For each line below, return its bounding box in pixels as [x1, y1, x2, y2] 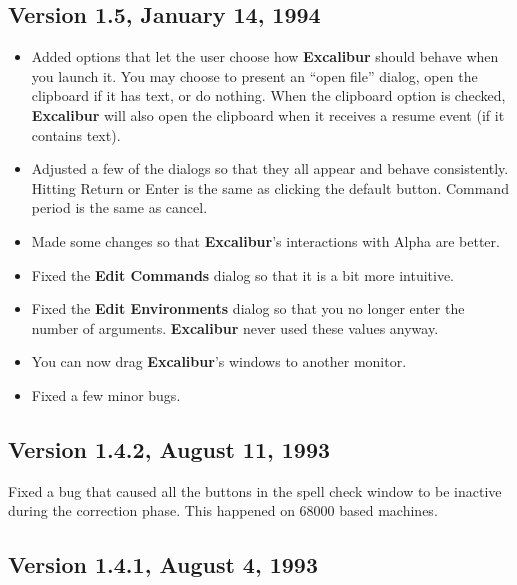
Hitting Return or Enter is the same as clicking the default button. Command [31, 177, 509, 198]
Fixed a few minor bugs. [31, 384, 181, 405]
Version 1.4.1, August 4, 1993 [8, 549, 318, 580]
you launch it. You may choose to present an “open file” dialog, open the [31, 65, 478, 86]
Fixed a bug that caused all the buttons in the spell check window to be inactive [8, 480, 502, 501]
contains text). [31, 124, 121, 145]
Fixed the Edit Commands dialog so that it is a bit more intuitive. [31, 264, 455, 285]
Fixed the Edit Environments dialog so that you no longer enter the [31, 298, 465, 319]
